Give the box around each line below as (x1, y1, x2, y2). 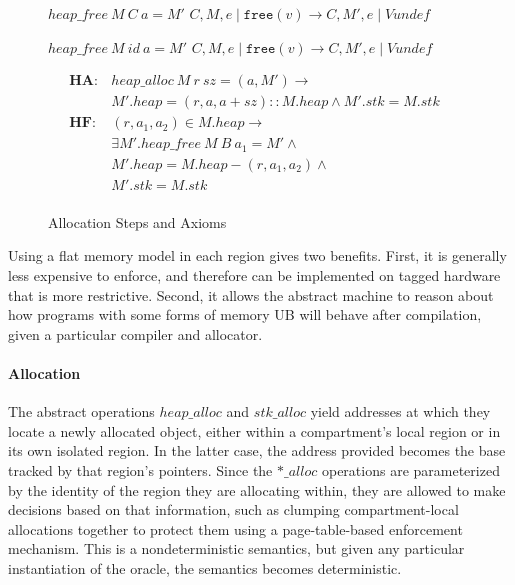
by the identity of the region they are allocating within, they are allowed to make (8, 479, 506, 500)
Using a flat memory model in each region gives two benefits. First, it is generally (8, 245, 507, 266)
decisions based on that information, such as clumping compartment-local (8, 499, 459, 520)
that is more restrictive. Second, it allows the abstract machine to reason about (8, 284, 494, 305)
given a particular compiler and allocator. (8, 323, 263, 344)
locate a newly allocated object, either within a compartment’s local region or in (8, 420, 501, 441)
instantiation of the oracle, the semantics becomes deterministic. (8, 557, 402, 578)
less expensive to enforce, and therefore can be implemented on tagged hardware (8, 265, 501, 286)
